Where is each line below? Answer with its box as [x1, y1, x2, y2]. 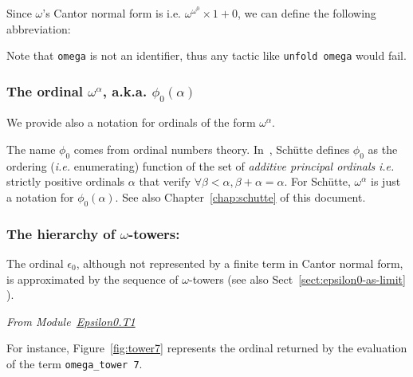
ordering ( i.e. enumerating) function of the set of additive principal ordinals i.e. [6, 157, 395, 174]
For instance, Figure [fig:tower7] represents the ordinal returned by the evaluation [6, 340, 407, 356]
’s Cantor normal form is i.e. [42, 5, 181, 21]
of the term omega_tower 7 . [6, 355, 143, 371]
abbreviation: [6, 20, 71, 37]
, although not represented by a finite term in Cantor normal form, [76, 255, 403, 271]
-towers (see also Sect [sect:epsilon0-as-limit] [189, 270, 406, 287]
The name [6, 141, 56, 157]
